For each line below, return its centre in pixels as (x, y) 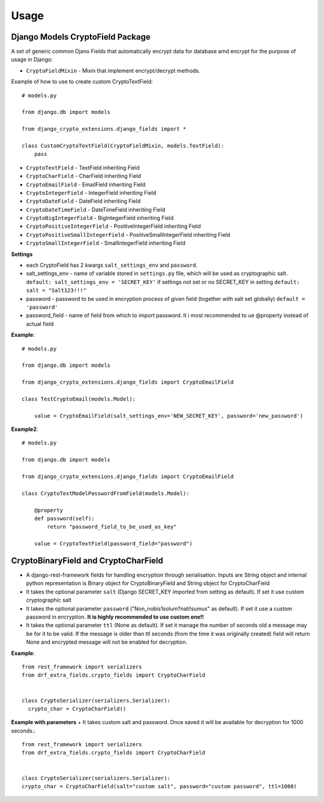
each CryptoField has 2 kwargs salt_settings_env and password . (112, 265)
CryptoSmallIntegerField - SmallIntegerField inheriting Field (106, 243)
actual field (40, 324)
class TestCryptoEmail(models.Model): (79, 399)
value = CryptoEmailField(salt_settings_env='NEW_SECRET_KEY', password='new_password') (169, 416)
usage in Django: (32, 59)
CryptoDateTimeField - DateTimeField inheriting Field (95, 209)
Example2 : (25, 429)
